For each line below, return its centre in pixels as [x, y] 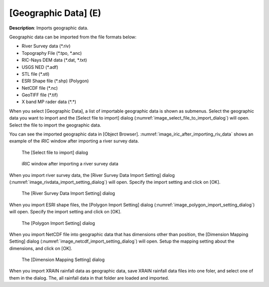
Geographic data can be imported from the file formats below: [73, 37]
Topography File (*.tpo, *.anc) [52, 53]
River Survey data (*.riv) [46, 46]
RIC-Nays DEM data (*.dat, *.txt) [54, 60]
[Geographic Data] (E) [55, 13]
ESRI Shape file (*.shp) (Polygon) [55, 81]
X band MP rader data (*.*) [49, 102]
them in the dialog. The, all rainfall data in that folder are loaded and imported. [89, 278]
